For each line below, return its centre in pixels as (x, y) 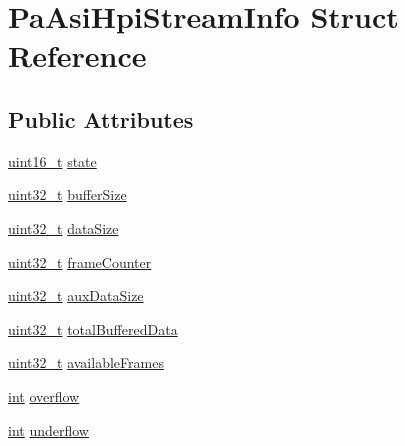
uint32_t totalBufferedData (93, 328)
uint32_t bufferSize (67, 194)
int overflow (44, 395)
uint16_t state (52, 160)
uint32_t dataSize (63, 227)
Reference (77, 55)
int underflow (48, 429)
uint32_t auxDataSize (76, 295)
